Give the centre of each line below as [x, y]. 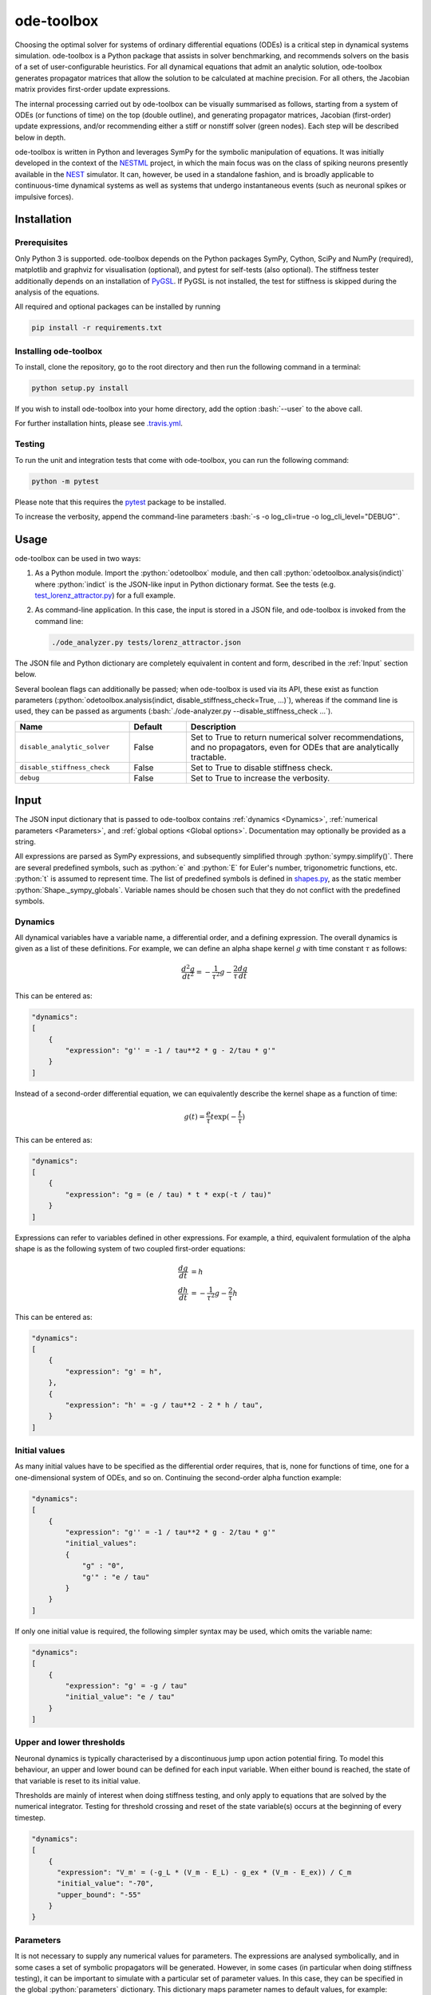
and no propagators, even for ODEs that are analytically [295, 747]
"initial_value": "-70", [106, 1884]
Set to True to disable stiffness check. [261, 768]
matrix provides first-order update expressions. [93, 89]
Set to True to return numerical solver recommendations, [297, 737]
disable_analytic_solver [65, 747]
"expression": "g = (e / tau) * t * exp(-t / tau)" [168, 1194]
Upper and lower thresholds [70, 1742]
